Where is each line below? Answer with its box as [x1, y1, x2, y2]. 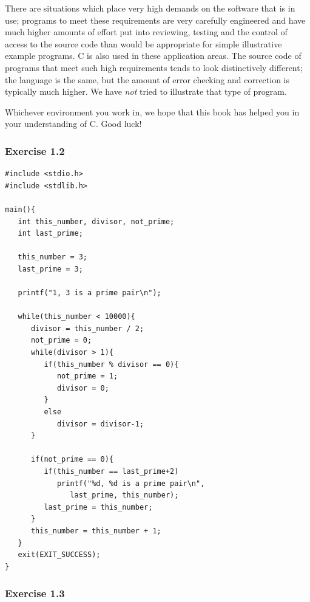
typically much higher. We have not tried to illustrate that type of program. [5, 85, 287, 98]
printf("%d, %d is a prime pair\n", [56, 479, 205, 488]
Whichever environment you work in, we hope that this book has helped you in [5, 105, 300, 118]
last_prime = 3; [18, 264, 83, 273]
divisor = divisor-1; [56, 419, 144, 428]
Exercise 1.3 [5, 586, 65, 601]
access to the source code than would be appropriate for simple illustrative [5, 37, 282, 50]
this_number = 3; [18, 253, 88, 262]
